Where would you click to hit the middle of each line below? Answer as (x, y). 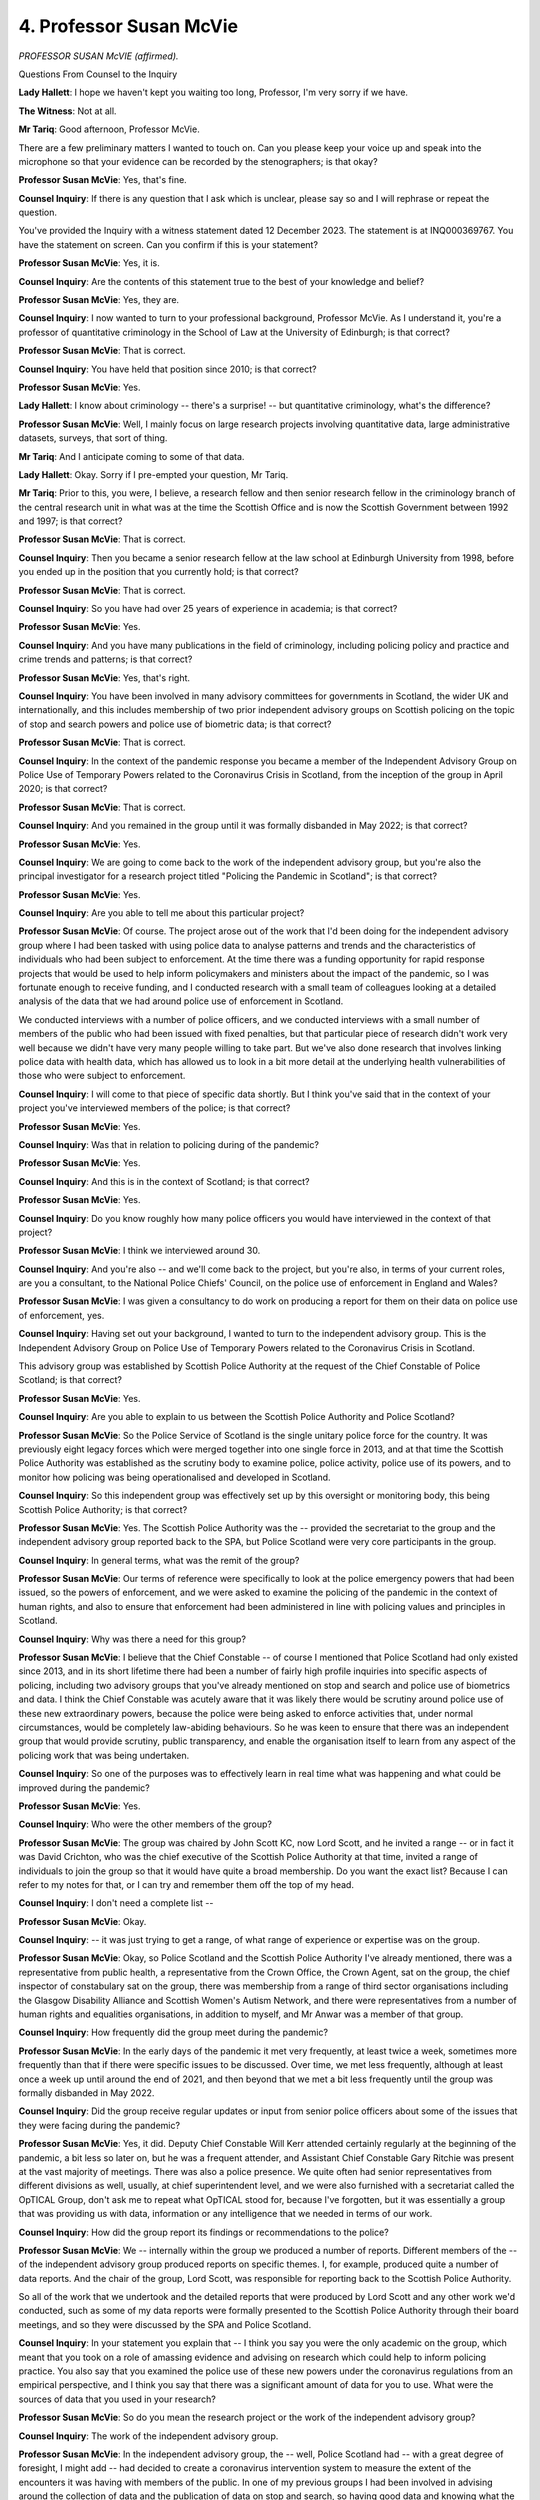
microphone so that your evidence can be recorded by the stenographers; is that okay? (198, 161)
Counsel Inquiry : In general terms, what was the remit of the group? (159, 1560)
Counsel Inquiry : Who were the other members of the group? (145, 1824)
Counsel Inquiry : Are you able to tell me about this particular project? (161, 913)
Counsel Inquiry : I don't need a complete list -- (116, 1903)
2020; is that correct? (63, 789)
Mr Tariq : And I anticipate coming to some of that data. (131, 456)
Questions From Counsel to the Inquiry (98, 74)
